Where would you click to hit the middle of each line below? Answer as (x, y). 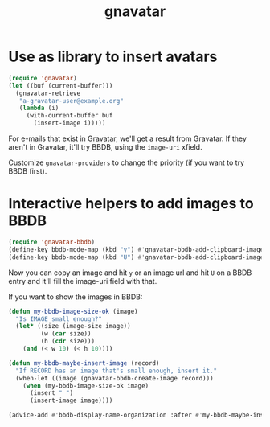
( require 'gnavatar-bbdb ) (51, 242)
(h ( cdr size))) (67, 341)
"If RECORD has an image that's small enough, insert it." (117, 371)
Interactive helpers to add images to (131, 204)
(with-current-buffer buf (70, 116)
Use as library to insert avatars (113, 57)
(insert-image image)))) (71, 400)
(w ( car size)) (66, 334)
